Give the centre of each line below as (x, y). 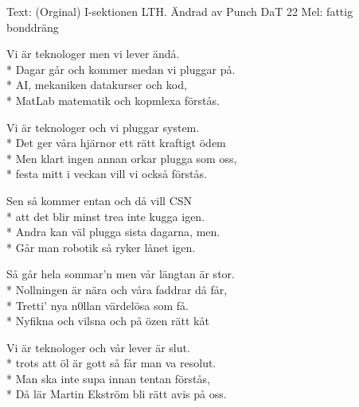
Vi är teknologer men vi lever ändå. (93, 54)
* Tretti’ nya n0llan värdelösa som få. (98, 305)
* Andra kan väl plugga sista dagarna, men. (113, 232)
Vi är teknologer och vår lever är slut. (98, 347)
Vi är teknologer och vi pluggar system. (103, 127)
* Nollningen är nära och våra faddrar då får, (117, 289)
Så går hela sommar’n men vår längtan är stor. (121, 274)
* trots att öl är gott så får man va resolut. (111, 363)
